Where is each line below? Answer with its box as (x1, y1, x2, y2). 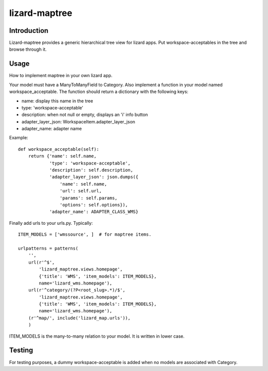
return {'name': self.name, (28, 153, 97, 159)
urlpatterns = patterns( (18, 245, 78, 251)
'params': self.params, (60, 195, 118, 201)
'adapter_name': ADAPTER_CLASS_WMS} (49, 209, 138, 215)
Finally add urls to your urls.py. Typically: (9, 220, 93, 226)
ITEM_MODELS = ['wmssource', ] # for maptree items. (18, 232, 151, 237)
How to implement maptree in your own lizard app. (9, 73, 113, 79)
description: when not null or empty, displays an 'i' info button (21, 112, 148, 118)
